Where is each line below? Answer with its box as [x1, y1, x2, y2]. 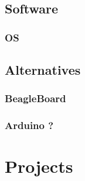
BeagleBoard [5, 91, 66, 106]
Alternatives [5, 61, 81, 79]
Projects [5, 154, 73, 178]
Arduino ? [5, 118, 54, 133]
